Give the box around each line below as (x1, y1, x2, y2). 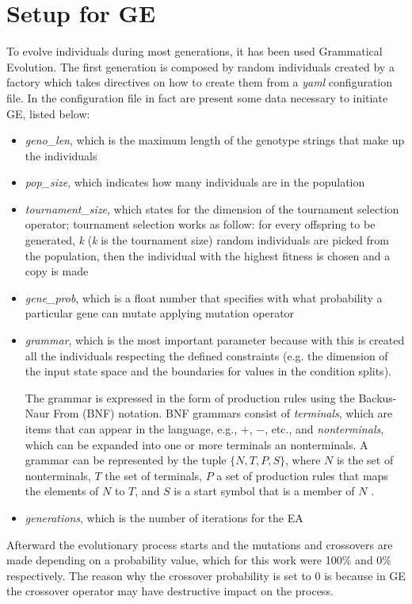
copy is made (25, 263, 89, 279)
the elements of (25, 483, 99, 499)
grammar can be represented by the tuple (25, 452, 227, 468)
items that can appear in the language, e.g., (25, 421, 238, 437)
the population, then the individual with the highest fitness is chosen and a (25, 247, 391, 264)
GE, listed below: (6, 105, 90, 121)
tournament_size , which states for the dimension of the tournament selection (25, 200, 399, 217)
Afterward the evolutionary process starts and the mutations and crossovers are (6, 536, 393, 552)
